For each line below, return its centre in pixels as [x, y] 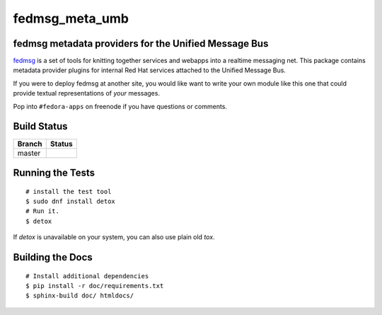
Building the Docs [53, 257]
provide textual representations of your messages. [87, 93]
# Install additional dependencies [87, 276]
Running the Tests [54, 172]
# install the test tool [69, 191]
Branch [30, 144]
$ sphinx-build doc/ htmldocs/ [80, 296]
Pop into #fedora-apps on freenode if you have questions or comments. [120, 106]
